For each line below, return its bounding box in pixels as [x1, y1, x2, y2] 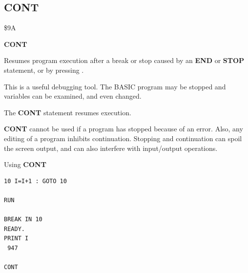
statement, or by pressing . [4, 64, 84, 75]
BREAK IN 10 [4, 216, 42, 223]
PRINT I [4, 235, 29, 242]
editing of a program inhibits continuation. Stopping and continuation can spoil [4, 133, 242, 143]
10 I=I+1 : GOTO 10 [4, 177, 67, 185]
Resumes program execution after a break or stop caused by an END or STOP [4, 55, 245, 65]
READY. [4, 225, 25, 232]
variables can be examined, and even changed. [4, 91, 142, 101]
